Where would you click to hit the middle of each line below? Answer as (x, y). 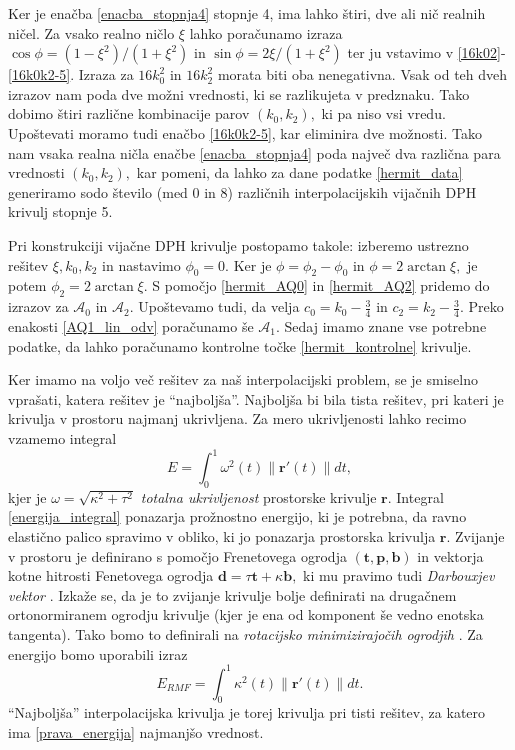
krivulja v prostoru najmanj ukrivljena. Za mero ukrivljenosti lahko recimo (237, 418)
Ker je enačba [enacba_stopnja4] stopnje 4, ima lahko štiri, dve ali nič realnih (247, 13)
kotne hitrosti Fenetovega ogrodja (111, 575)
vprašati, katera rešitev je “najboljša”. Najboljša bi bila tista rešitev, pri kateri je (256, 398)
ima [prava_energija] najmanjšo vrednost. (136, 732)
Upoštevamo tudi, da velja (219, 306)
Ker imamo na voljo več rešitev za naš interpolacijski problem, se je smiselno (243, 379)
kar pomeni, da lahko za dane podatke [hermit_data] (299, 172)
